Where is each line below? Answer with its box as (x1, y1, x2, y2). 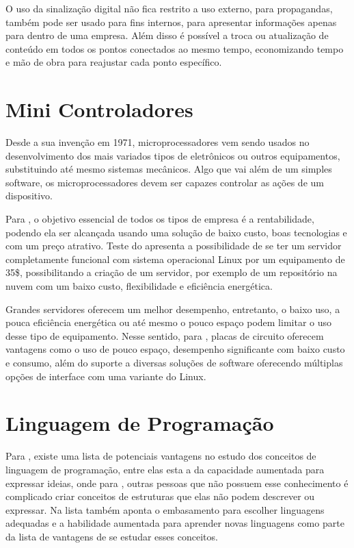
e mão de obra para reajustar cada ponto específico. (5, 55, 222, 69)
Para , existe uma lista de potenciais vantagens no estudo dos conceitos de (5, 449, 316, 463)
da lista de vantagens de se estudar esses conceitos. (5, 529, 218, 543)
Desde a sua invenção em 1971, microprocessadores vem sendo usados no (5, 135, 310, 149)
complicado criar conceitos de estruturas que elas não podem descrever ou (5, 489, 315, 503)
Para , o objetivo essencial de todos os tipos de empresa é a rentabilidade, (5, 212, 314, 226)
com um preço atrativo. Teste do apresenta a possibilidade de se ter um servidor (5, 238, 342, 253)
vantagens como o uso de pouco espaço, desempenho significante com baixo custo (5, 342, 345, 356)
